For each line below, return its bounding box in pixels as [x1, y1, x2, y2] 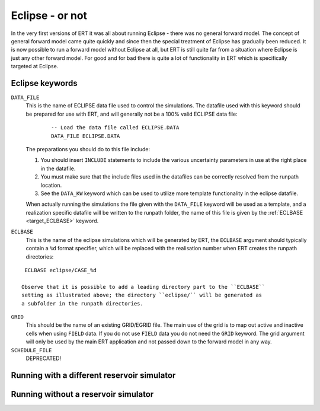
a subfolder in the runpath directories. [21, 300, 143, 307]
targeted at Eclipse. [11, 63, 59, 70]
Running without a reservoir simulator [11, 389, 154, 399]
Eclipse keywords [11, 78, 78, 88]
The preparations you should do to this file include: [25, 145, 151, 152]
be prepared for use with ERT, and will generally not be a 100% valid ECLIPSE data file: [25, 110, 238, 117]
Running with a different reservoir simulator [11, 370, 176, 380]
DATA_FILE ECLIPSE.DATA [51, 132, 120, 139]
